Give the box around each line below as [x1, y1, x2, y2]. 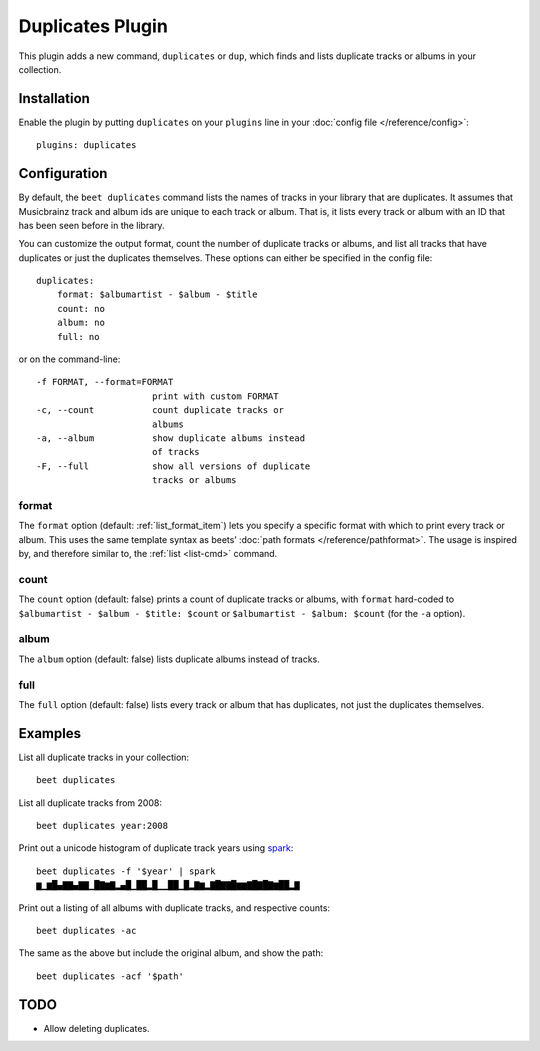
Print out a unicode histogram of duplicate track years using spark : [18, 842, 294, 854]
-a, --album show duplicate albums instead [36, 433, 305, 444]
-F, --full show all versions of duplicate [36, 460, 311, 472]
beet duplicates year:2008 [36, 820, 169, 831]
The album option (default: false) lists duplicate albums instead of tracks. [18, 653, 320, 665]
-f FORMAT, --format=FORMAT [36, 376, 174, 388]
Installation [18, 90, 90, 107]
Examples [18, 725, 82, 742]
